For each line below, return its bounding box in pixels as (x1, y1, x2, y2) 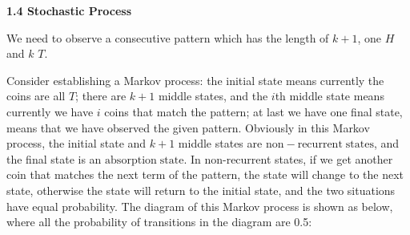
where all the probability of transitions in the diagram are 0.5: (6, 213, 312, 230)
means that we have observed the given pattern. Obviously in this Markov (6, 119, 370, 136)
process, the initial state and (6, 135, 147, 152)
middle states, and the (158, 87, 268, 104)
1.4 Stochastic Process (6, 2, 132, 18)
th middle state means (275, 87, 384, 104)
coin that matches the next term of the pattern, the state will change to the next (6, 166, 404, 183)
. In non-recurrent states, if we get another (183, 150, 393, 167)
